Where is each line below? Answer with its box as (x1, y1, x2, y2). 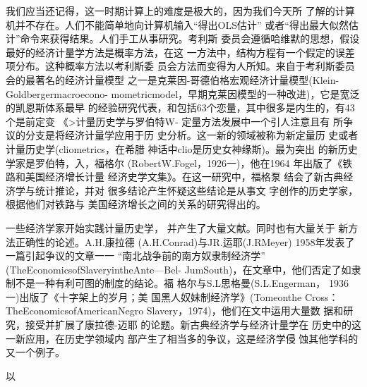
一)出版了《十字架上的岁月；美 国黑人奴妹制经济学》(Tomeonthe (6, 289, 302, 304)
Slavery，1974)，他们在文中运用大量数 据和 (146, 303, 344, 318)
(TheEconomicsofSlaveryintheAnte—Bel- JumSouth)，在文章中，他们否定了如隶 (6, 262, 361, 276)
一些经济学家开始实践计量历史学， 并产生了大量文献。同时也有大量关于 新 (6, 220, 349, 235)
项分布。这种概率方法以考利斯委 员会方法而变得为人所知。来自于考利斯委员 (6, 59, 355, 73)
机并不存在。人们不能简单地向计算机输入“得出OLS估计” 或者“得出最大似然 (6, 17, 349, 32)
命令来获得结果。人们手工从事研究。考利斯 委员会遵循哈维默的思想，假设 (20, 31, 360, 46)
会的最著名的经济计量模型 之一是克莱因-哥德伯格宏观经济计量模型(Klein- (6, 72, 339, 87)
